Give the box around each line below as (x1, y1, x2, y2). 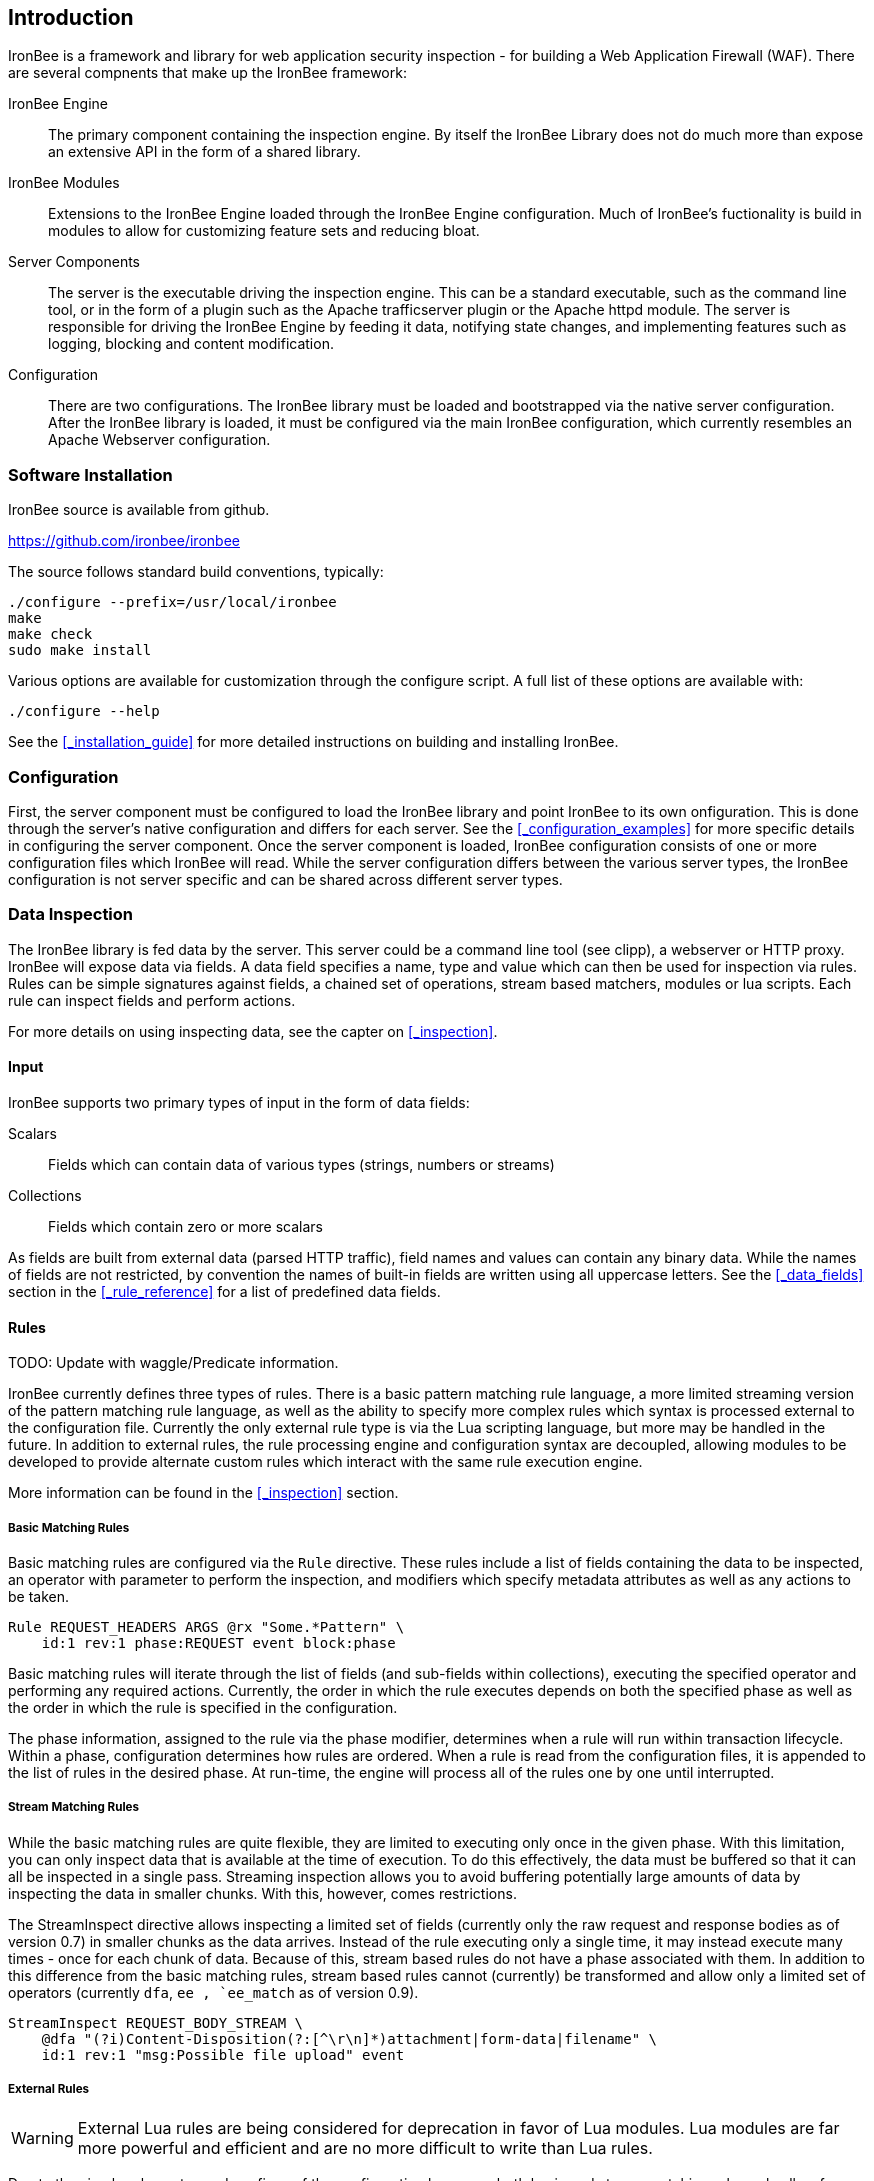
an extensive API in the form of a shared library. (48, 143, 361, 161)
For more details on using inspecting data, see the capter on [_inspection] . (8, 1022, 498, 1040)
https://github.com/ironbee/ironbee (8, 532, 240, 550)
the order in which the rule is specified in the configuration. (8, 1698, 398, 1716)
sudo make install (8, 642, 152, 659)
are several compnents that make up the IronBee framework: (8, 64, 407, 82)
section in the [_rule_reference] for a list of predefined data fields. (8, 1282, 441, 1300)
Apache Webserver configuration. (48, 431, 271, 449)
